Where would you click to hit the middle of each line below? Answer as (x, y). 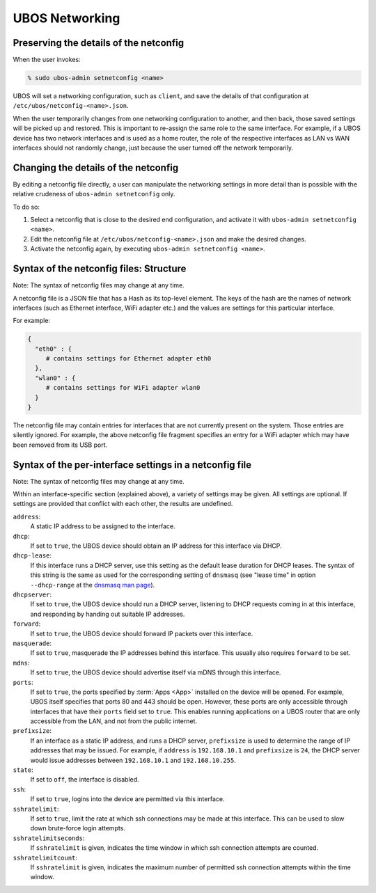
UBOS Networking (66, 18)
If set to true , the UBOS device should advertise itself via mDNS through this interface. (156, 672)
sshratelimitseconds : (49, 838)
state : (23, 770)
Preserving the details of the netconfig (99, 43)
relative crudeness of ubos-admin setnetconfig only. (94, 194)
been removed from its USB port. (60, 445)
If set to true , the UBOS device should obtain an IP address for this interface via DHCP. (156, 546)
